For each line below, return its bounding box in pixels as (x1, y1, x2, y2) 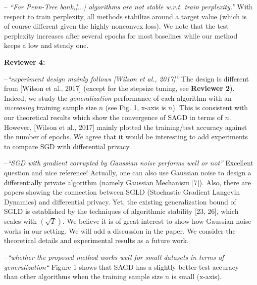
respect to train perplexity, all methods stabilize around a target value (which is (4, 11, 247, 21)
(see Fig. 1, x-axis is (105, 102, 166, 113)
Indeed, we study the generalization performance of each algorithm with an (4, 92, 232, 103)
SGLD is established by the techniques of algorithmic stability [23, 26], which (4, 206, 239, 216)
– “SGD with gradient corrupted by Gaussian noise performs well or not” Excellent (4, 158, 254, 168)
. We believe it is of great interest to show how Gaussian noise (62, 215, 251, 226)
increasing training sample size (4, 102, 97, 113)
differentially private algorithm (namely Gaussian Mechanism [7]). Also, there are (4, 177, 251, 187)
